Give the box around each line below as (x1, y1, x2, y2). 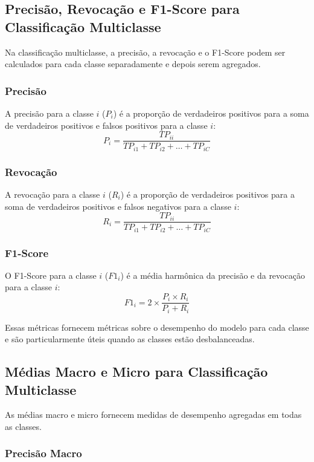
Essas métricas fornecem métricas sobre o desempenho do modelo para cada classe (5, 320, 309, 333)
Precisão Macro (5, 446, 82, 461)
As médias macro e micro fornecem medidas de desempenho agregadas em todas (5, 408, 302, 421)
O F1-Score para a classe (5, 268, 97, 281)
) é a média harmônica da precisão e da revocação (120, 268, 305, 281)
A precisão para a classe (5, 107, 94, 119)
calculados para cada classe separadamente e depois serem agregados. (5, 57, 261, 70)
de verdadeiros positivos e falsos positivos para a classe (5, 119, 208, 131)
